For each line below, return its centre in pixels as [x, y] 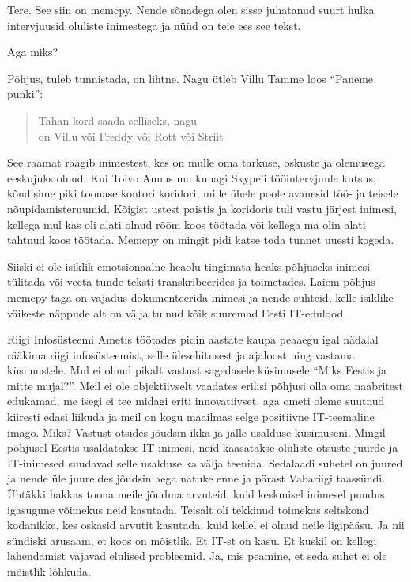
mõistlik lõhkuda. [49, 571]
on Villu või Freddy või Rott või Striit [131, 135]
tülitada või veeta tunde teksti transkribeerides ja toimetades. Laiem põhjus [191, 282]
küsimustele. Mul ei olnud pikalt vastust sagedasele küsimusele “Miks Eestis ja [197, 370]
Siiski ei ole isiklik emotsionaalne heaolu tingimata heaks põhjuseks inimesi [189, 266]
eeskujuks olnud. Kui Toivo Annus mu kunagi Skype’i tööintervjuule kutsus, [192, 177]
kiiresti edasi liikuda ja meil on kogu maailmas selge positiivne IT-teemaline [191, 417]
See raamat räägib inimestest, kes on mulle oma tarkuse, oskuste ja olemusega [196, 162]
